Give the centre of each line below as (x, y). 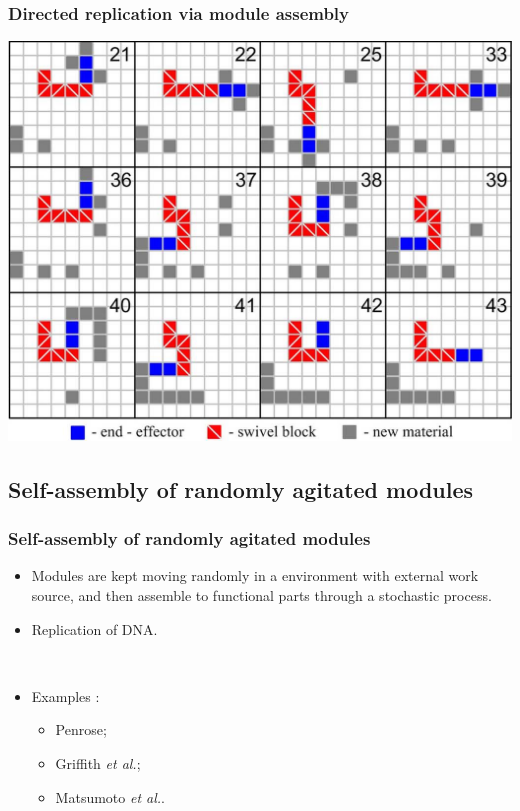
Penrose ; (81, 729)
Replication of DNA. (94, 628)
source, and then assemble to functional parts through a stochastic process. (261, 595)
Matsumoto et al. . (110, 796)
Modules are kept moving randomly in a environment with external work (255, 575)
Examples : (65, 695)
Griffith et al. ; (98, 763)
